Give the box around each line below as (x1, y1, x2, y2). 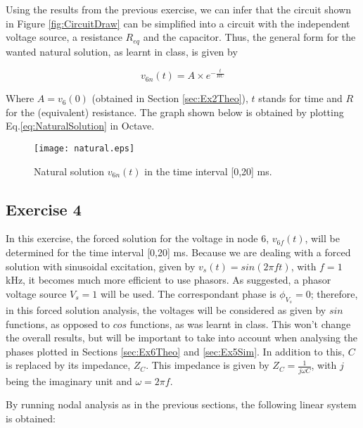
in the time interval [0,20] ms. (144, 163, 272, 178)
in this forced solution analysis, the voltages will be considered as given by (6, 302, 326, 317)
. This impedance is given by (146, 358, 269, 372)
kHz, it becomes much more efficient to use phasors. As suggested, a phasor (6, 272, 331, 287)
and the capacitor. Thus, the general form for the (143, 30, 356, 44)
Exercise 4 (6, 198, 82, 220)
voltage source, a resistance (6, 30, 122, 44)
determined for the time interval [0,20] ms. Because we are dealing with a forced (6, 245, 351, 259)
